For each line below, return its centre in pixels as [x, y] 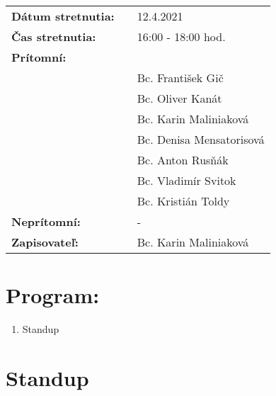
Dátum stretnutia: [63, 16]
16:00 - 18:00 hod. [181, 36]
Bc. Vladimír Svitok [186, 180]
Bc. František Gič [180, 78]
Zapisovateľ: [45, 242]
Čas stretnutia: [54, 36]
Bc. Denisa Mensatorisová [201, 139]
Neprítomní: [46, 221]
